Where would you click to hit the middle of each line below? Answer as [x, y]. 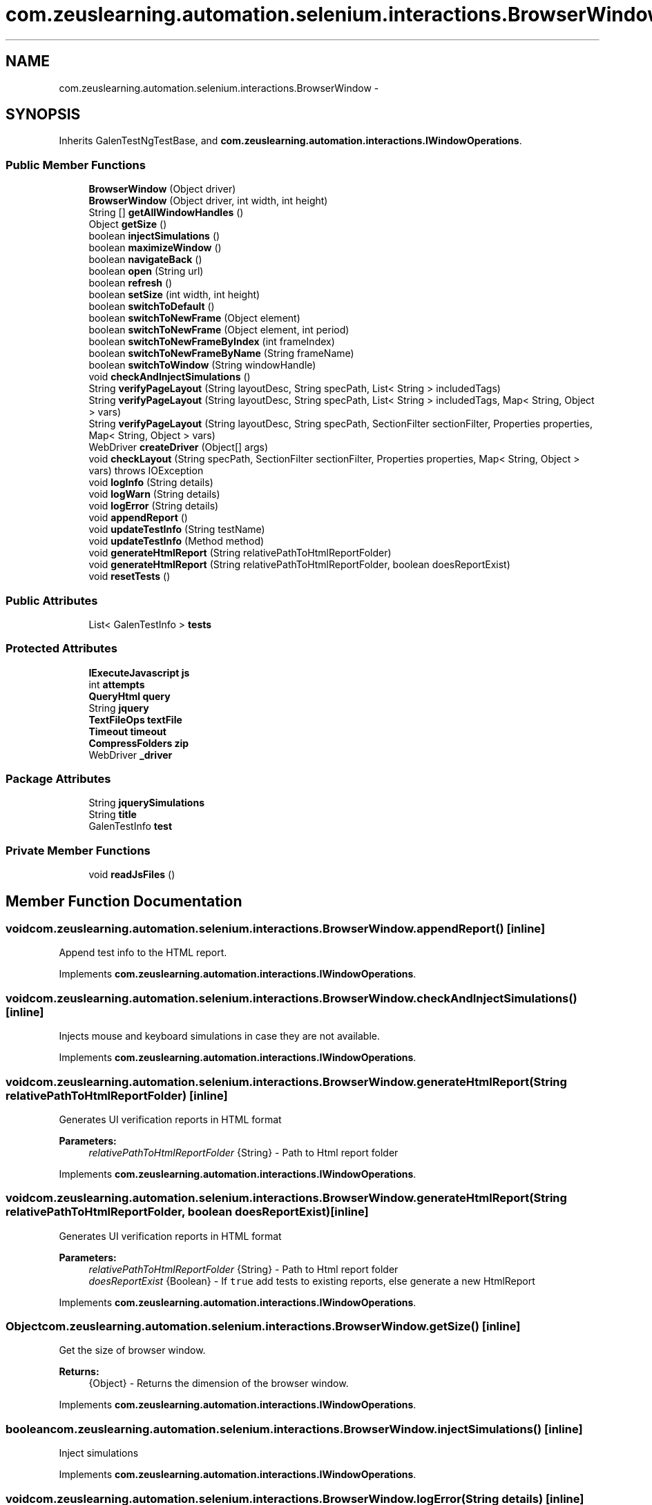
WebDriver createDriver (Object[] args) [179, 447]
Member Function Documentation [124, 901]
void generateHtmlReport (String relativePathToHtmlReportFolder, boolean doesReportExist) [299, 565]
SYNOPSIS [43, 115]
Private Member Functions [78, 850]
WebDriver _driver [131, 755]
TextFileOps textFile [135, 719]
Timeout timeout [127, 731]
